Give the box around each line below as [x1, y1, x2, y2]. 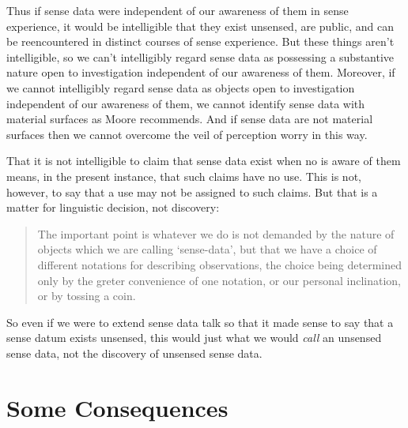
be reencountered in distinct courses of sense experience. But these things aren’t [6, 33, 395, 50]
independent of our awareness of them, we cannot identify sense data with [6, 95, 365, 111]
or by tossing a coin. [37, 287, 136, 304]
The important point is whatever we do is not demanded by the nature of [37, 225, 395, 242]
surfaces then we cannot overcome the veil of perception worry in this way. [6, 126, 368, 142]
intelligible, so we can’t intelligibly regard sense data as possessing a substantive [6, 48, 395, 65]
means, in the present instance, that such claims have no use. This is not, [6, 167, 361, 184]
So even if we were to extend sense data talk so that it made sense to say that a [6, 313, 394, 330]
